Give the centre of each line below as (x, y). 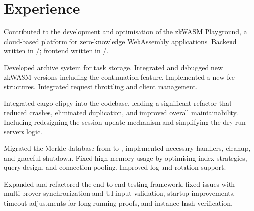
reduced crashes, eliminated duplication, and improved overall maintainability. (121, 112)
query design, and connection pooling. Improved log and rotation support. (115, 167)
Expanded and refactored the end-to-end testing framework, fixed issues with (120, 183)
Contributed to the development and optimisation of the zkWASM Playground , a (126, 32)
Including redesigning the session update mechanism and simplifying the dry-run (125, 122)
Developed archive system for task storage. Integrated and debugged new (114, 67)
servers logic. (23, 131)
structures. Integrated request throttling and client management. (101, 86)
